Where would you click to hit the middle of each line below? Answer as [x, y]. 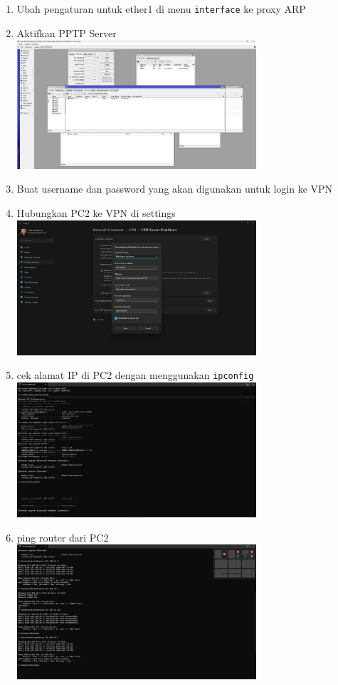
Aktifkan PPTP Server [67, 32]
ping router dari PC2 [63, 537]
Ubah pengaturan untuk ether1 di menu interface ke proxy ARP [161, 9]
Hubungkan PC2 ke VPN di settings [96, 212]
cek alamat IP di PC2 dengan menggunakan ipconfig [135, 375]
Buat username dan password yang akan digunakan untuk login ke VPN [175, 189]
